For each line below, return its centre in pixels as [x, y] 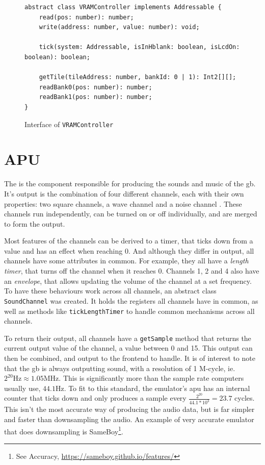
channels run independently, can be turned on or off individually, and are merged [131, 214]
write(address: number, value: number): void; [119, 27]
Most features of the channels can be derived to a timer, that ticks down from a [129, 241]
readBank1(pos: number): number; [96, 97]
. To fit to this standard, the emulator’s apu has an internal [157, 388]
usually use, [22, 388]
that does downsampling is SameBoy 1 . [64, 430]
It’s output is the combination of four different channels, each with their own [124, 193]
